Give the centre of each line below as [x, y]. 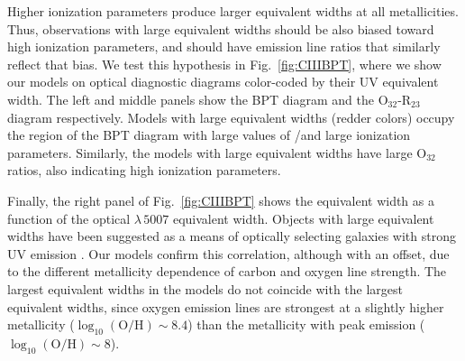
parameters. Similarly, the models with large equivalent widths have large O [217, 152]
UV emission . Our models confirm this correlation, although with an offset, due [228, 253]
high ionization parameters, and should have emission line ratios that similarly [224, 46]
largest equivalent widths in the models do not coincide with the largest [205, 288]
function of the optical [69, 218]
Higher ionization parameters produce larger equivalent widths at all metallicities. [233, 11]
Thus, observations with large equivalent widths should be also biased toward [221, 28]
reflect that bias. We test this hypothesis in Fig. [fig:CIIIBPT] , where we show [224, 64]
